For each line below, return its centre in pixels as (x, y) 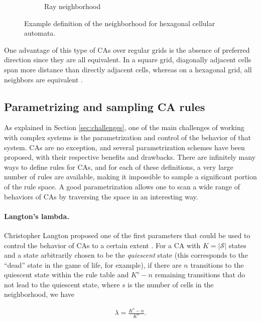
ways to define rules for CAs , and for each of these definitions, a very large (119, 167)
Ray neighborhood (73, 6)
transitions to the (217, 264)
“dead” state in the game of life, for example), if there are (93, 264)
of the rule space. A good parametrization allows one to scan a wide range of (122, 186)
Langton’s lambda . (37, 216)
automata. (40, 33)
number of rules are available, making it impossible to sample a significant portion (130, 177)
